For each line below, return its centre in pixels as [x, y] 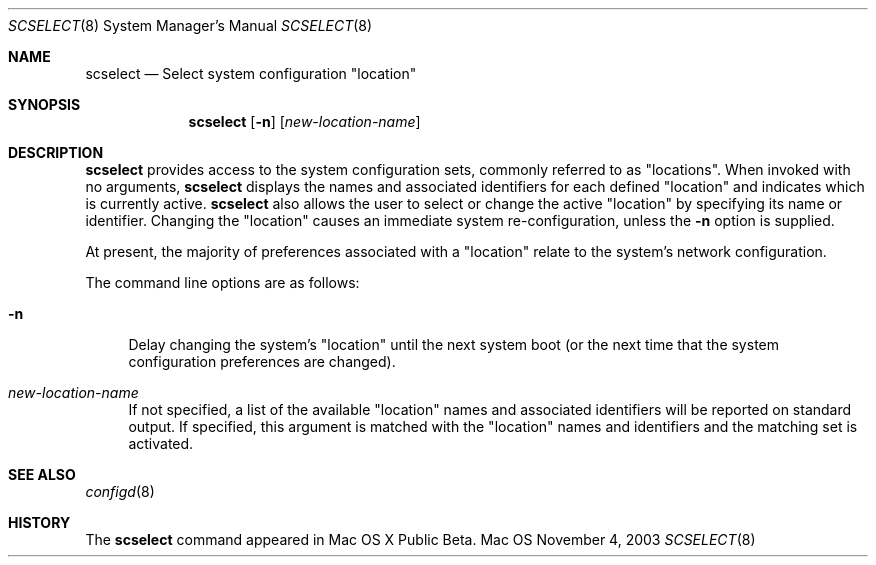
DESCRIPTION [56, 152]
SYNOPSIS [44, 104]
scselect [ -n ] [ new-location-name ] [304, 121]
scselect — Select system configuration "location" [251, 73]
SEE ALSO [42, 474]
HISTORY [39, 522]
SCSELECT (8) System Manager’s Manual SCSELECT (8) [190, 25]
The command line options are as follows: [222, 282]
